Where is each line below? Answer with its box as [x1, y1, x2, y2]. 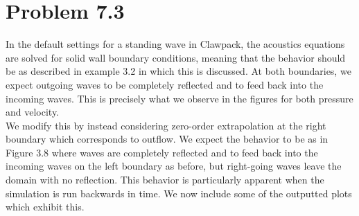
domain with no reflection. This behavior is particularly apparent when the [6, 172, 324, 187]
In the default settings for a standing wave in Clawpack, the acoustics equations [6, 37, 345, 51]
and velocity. [6, 105, 60, 119]
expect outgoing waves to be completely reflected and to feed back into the [6, 77, 324, 91]
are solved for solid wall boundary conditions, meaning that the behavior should [6, 50, 346, 64]
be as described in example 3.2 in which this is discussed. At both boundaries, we [6, 64, 351, 78]
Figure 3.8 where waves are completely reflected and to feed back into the [6, 145, 318, 159]
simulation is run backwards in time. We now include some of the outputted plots [6, 186, 352, 200]
